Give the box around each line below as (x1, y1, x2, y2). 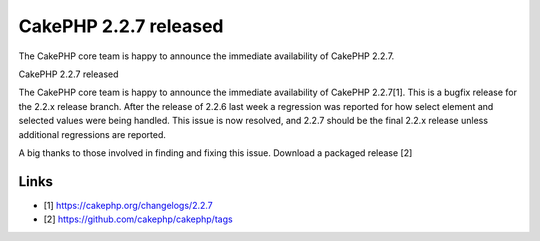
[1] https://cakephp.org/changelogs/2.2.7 (43, 199, 214, 211)
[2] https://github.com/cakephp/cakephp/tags (43, 213, 234, 225)
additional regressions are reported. (18, 128, 167, 140)
